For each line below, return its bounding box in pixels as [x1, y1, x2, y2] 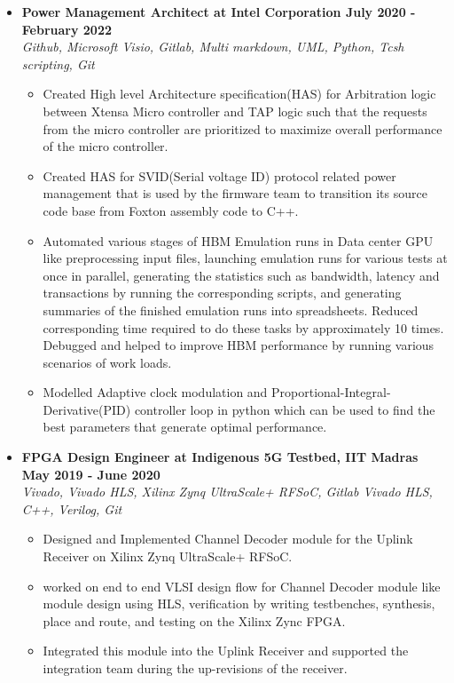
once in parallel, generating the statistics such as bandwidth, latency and [43, 266, 440, 284]
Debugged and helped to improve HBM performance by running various [43, 336, 434, 354]
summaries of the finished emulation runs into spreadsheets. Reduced [43, 300, 419, 319]
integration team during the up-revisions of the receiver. [43, 659, 348, 677]
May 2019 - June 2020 [21, 465, 160, 483]
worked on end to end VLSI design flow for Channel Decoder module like [43, 576, 441, 595]
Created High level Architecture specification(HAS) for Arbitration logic [43, 84, 436, 103]
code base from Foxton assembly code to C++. [43, 201, 299, 219]
